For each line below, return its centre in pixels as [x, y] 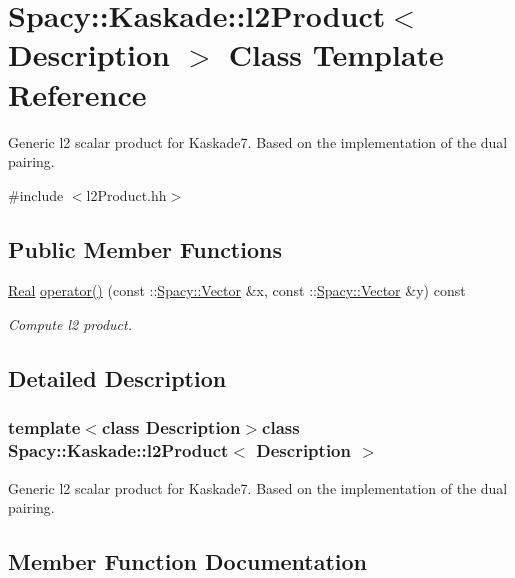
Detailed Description [117, 378]
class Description [171, 427]
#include [36, 194]
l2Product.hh [126, 194]
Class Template [336, 54]
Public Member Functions [145, 248]
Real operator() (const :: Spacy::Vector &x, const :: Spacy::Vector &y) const [237, 290]
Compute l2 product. [70, 324]
